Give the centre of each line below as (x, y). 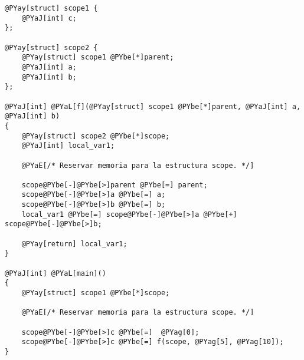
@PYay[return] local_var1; (74, 244)
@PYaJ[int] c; (49, 18)
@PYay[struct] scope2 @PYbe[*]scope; (96, 136)
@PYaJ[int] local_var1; (68, 146)
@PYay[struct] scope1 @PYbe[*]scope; (96, 293)
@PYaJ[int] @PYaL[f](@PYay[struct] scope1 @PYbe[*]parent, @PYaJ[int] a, (153, 106)
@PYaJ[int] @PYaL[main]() (55, 273)
